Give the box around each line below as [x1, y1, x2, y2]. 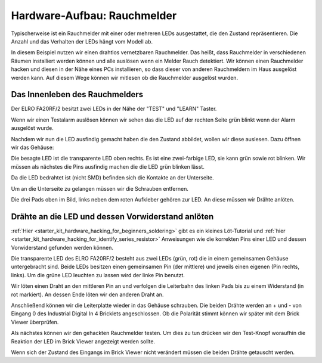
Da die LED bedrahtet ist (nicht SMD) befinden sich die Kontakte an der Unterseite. [11, 174, 214, 181]
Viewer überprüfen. [11, 318, 59, 325]
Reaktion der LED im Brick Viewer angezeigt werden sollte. [11, 337, 155, 345]
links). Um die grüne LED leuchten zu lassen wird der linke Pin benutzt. [11, 271, 185, 278]
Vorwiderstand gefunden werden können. [11, 244, 113, 251]
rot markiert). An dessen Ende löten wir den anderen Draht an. [11, 291, 164, 298]
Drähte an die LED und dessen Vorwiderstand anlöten [11, 212, 214, 222]
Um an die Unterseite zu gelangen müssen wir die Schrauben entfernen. [11, 185, 189, 192]
